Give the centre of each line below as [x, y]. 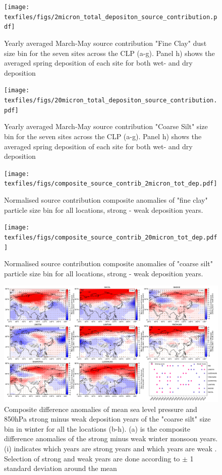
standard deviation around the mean [61, 468]
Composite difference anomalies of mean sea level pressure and [101, 409]
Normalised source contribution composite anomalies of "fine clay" [106, 200]
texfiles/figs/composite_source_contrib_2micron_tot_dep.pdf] [111, 184]
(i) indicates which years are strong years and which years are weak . [110, 448]
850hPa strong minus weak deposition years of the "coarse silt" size [107, 419]
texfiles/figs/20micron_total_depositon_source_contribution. [111, 100]
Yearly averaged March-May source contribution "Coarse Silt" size [106, 126]
